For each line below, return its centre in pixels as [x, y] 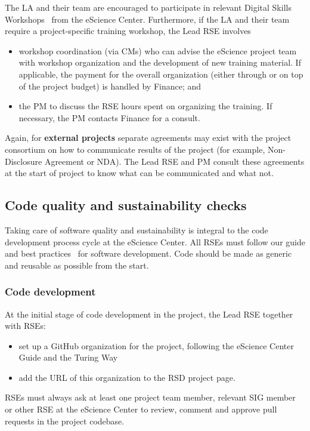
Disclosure [24, 161]
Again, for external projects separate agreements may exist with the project [148, 138]
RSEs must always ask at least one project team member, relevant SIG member [150, 397]
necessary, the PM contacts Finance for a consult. [109, 117]
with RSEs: [25, 326]
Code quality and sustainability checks [126, 205]
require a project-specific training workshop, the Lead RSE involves [128, 31]
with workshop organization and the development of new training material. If [160, 62]
